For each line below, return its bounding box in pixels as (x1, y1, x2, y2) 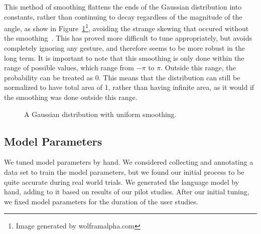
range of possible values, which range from (4, 62, 134, 73)
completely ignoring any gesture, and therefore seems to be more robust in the (4, 43, 245, 53)
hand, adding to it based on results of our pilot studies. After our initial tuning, (4, 186, 249, 197)
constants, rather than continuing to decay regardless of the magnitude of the (4, 11, 242, 22)
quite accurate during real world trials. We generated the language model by (4, 176, 239, 187)
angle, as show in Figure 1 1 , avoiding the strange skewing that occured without (4, 22, 249, 33)
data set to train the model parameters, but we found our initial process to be (4, 166, 244, 177)
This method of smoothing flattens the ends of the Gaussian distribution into (4, 2, 242, 12)
